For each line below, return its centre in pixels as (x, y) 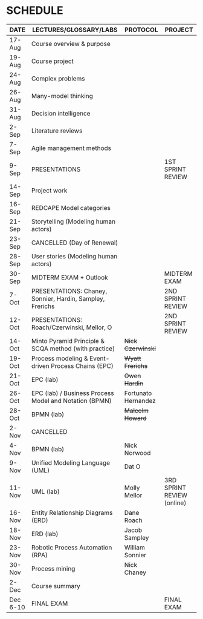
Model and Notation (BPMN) (71, 401)
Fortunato (138, 393)
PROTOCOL (141, 30)
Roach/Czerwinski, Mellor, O (72, 327)
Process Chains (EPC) (82, 365)
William (134, 547)
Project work (49, 190)
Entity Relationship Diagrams (72, 513)
